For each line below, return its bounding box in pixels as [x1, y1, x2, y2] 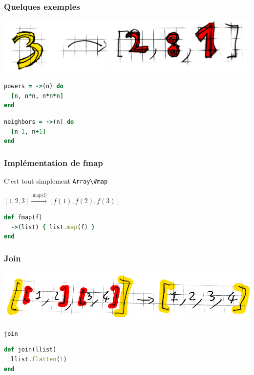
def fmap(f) [4, 213, 42, 221]
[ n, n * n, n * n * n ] [11, 92, 63, 99]
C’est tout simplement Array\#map [4, 175, 108, 186]
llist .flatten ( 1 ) [11, 356, 67, 363]
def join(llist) [4, 346, 57, 353]
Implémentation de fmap [4, 156, 103, 168]
